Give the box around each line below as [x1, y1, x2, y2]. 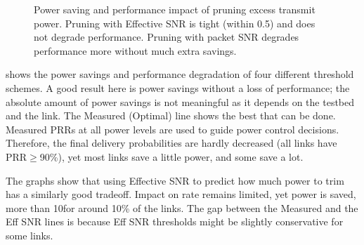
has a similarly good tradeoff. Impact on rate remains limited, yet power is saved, [6, 187, 356, 201]
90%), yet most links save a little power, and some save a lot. [39, 149, 304, 164]
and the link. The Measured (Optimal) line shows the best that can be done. [6, 108, 336, 123]
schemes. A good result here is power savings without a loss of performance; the [6, 80, 350, 95]
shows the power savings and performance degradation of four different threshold [6, 67, 354, 81]
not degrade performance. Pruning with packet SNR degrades [34, 29, 299, 44]
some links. [6, 227, 53, 242]
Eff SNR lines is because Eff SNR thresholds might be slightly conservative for [6, 214, 344, 229]
